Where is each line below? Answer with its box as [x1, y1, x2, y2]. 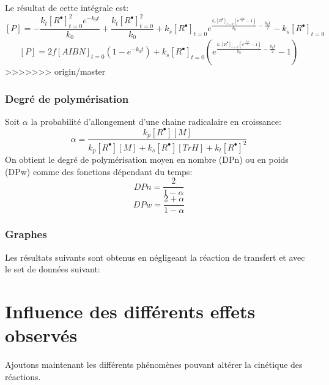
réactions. [5, 370, 41, 383]
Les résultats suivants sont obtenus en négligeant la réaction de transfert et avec [5, 250, 305, 263]
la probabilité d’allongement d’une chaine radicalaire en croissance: [31, 115, 281, 128]
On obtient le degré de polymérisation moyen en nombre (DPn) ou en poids [5, 153, 289, 166]
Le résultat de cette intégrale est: [5, 1, 129, 13]
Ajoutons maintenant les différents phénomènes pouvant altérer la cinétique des [5, 358, 303, 371]
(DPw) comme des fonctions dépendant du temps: [5, 165, 193, 178]
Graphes [5, 226, 47, 242]
